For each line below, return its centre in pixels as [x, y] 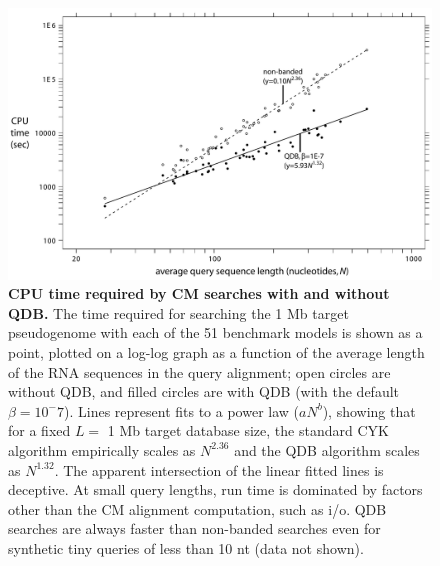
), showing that [369, 410]
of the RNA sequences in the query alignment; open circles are [199, 371]
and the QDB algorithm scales [327, 449]
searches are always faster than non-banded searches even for [194, 528]
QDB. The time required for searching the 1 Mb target [178, 312]
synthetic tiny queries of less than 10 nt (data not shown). [186, 547]
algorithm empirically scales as [102, 449]
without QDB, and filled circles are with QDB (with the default [204, 391]
